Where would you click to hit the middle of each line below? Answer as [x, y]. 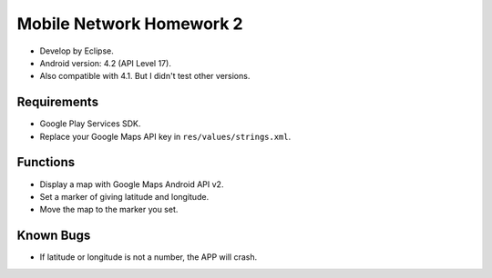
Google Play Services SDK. [90, 124]
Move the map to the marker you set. [109, 210]
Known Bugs [54, 236]
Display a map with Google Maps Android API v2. [132, 184]
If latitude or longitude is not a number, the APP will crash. [149, 257]
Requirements [58, 102]
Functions [46, 162]
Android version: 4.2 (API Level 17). [106, 63]
